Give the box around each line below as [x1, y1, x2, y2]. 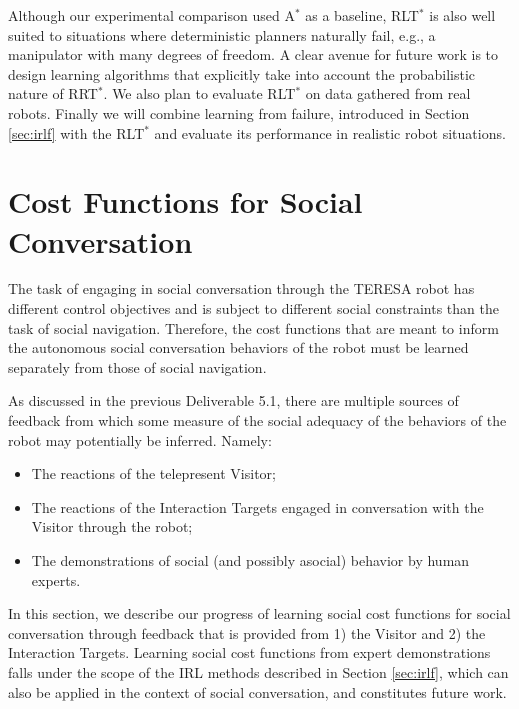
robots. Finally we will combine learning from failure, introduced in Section [8, 102, 470, 123]
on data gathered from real [305, 83, 471, 104]
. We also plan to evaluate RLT [103, 83, 296, 104]
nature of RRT [8, 83, 98, 104]
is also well [429, 5, 496, 25]
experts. [31, 569, 81, 590]
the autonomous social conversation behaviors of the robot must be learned [8, 337, 469, 358]
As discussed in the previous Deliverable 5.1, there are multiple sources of [8, 390, 459, 411]
